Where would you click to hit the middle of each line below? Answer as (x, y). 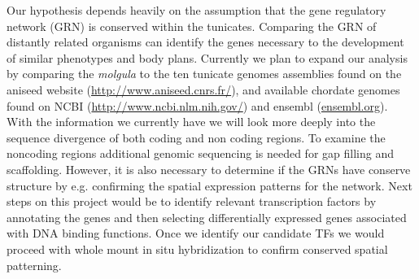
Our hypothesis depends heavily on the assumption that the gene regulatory (196, 10)
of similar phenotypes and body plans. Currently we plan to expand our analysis (207, 57)
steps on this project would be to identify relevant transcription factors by (192, 201)
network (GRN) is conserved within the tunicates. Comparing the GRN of (192, 26)
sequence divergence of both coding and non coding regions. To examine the (196, 137)
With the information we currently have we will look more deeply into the (191, 122)
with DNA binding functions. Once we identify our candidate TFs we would (196, 233)
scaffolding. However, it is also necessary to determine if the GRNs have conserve (209, 169)
